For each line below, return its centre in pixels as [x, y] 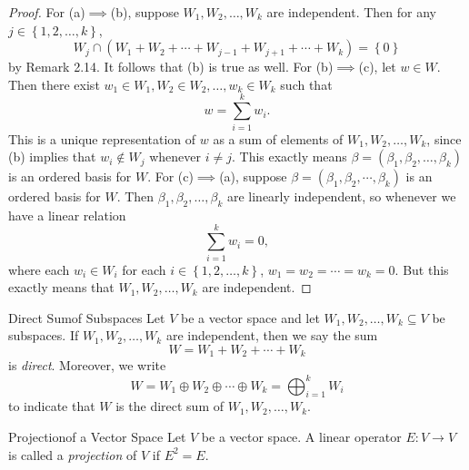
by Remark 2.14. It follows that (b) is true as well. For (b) [171, 67]
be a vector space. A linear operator [301, 436]
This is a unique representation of [102, 138]
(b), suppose [145, 12]
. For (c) [170, 176]
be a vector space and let [250, 317]
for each [144, 269]
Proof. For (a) [47, 12]
